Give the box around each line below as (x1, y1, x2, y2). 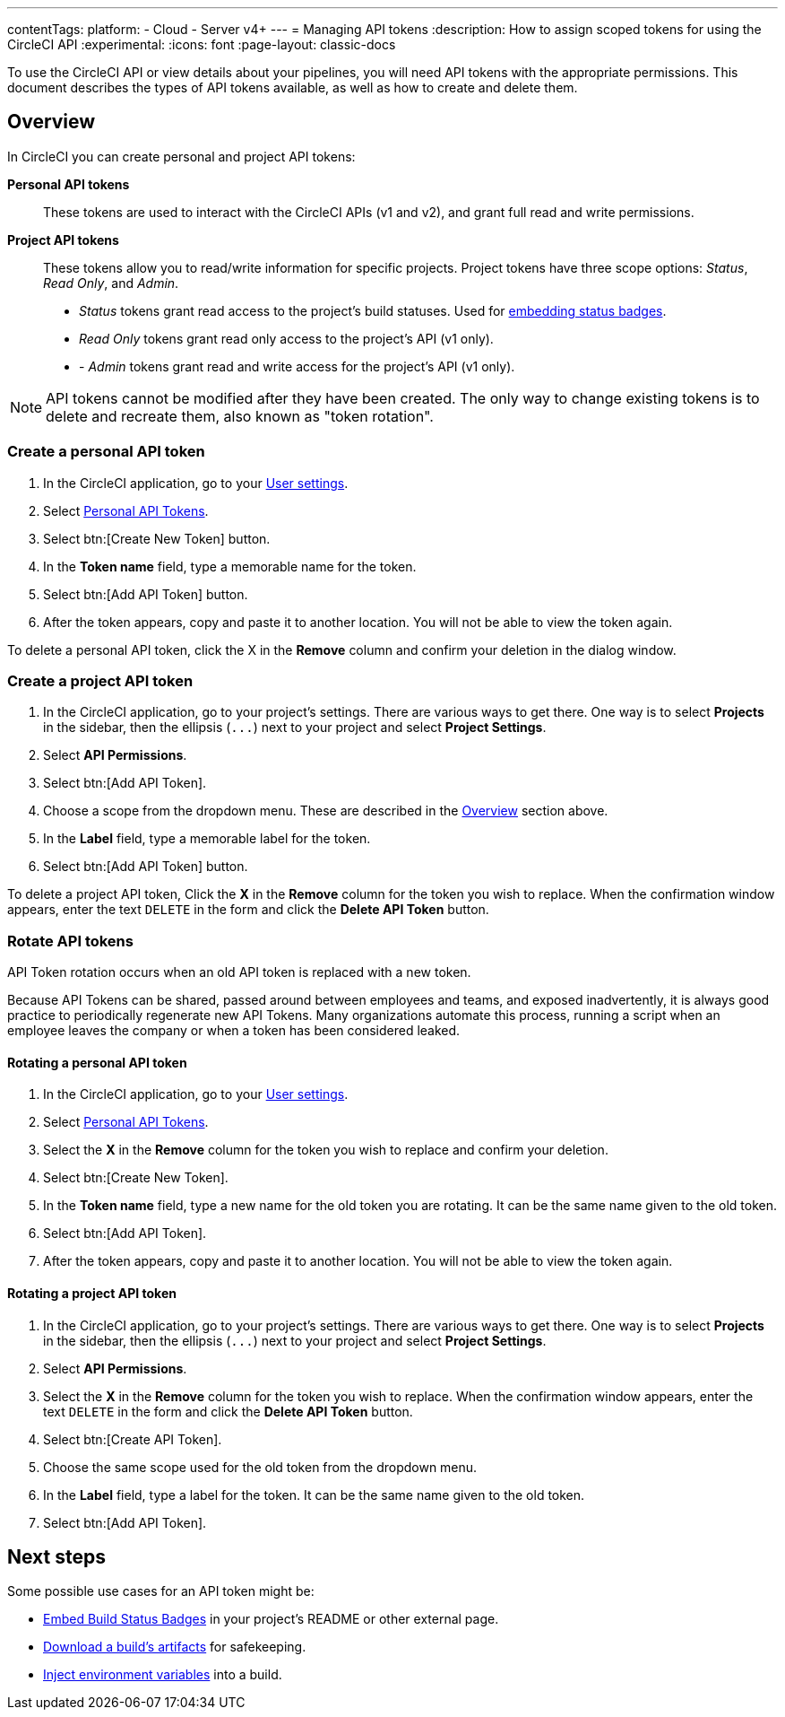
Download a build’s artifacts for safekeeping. (43, 1639, 306, 1655)
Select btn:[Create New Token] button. (43, 530, 271, 546)
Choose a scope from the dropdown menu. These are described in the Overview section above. (43, 803, 608, 819)
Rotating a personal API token (7, 1054, 187, 1070)
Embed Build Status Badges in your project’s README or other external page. (43, 1611, 499, 1627)
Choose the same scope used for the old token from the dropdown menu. (43, 1459, 478, 1475)
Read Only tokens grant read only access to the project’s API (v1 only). (79, 330, 494, 346)
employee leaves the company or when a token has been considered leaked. (7, 1023, 461, 1039)
